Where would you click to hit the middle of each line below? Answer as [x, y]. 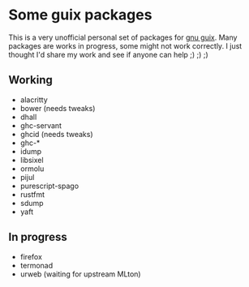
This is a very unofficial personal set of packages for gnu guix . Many [123, 37]
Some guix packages [80, 15]
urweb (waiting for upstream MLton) [80, 274]
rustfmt [32, 194]
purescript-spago [49, 186]
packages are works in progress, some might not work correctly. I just [125, 45]
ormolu [32, 169]
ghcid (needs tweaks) [56, 134]
